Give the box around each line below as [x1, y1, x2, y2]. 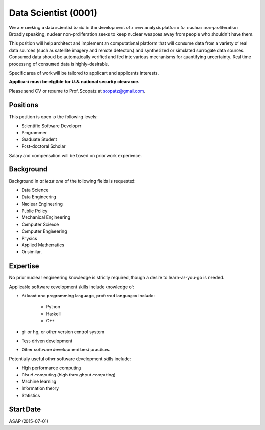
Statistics [21, 392, 40, 398]
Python [46, 304, 61, 310]
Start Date [9, 405, 41, 413]
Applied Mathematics [21, 242, 65, 248]
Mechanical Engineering [21, 215, 71, 220]
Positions [9, 101, 39, 109]
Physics [21, 235, 38, 241]
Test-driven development [21, 338, 73, 344]
